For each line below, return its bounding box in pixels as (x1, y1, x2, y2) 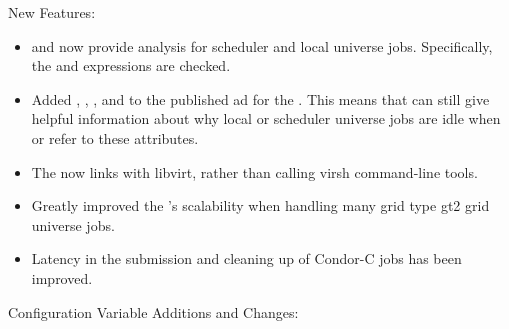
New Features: (8, 2, 96, 22)
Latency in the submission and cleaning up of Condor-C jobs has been (31, 248, 462, 269)
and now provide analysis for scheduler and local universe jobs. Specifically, (31, 35, 493, 56)
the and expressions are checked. (31, 55, 231, 76)
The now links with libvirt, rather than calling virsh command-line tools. (31, 161, 478, 182)
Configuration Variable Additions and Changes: (8, 301, 299, 322)
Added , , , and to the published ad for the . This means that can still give (31, 88, 490, 109)
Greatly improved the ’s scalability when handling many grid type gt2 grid (31, 195, 490, 216)
